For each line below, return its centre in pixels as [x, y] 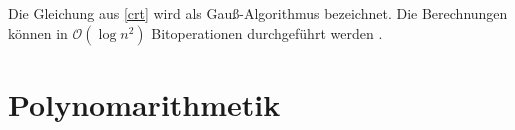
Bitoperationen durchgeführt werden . [267, 32]
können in [38, 32]
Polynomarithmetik [144, 103]
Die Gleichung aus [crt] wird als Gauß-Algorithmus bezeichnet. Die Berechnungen [258, 13]
